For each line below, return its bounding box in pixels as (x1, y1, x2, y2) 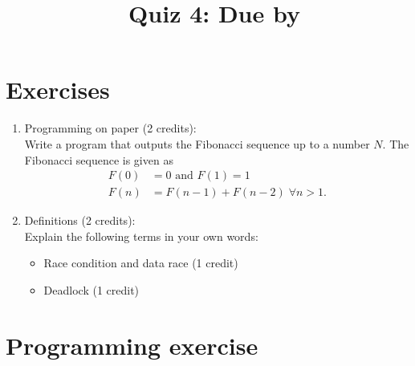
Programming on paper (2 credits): (24, 120, 197, 136)
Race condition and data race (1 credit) (43, 254, 238, 271)
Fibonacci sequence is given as (24, 151, 173, 168)
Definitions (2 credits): (24, 212, 136, 229)
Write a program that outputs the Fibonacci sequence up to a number (24, 135, 370, 152)
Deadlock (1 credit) (43, 281, 140, 298)
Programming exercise (6, 328, 258, 361)
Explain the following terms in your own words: (24, 227, 258, 244)
